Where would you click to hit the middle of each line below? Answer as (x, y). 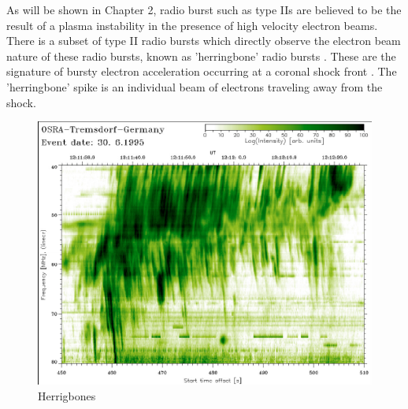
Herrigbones (67, 395)
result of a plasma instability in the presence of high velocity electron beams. (192, 25)
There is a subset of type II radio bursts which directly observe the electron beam (204, 41)
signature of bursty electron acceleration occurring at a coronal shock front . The (202, 71)
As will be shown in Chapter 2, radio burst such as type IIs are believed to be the (204, 9)
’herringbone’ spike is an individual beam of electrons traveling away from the (195, 86)
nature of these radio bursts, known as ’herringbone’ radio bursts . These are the (201, 56)
